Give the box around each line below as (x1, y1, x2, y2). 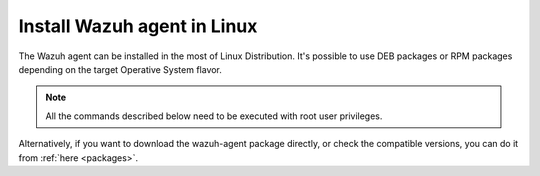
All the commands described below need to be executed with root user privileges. (45, 110, 383, 122)
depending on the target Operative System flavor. (18, 63, 222, 75)
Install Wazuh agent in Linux (18, 15, 258, 37)
